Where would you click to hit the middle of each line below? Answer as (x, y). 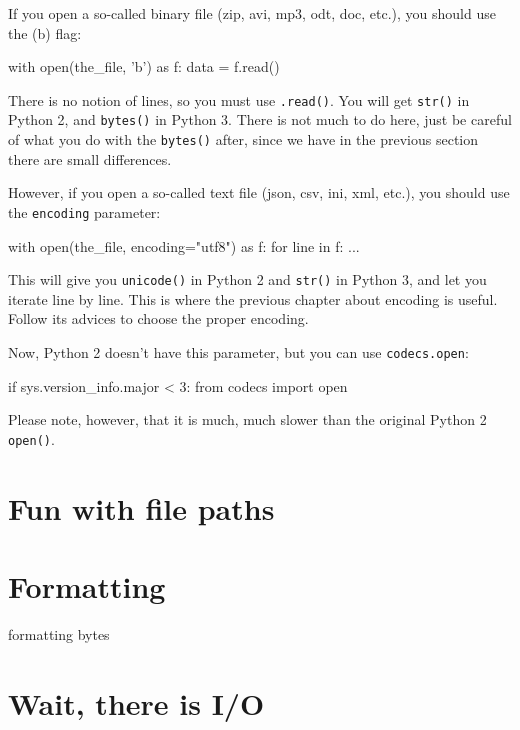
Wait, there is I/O (136, 702)
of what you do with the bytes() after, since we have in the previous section (243, 139)
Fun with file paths (141, 507)
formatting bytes (59, 634)
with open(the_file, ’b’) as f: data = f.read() (144, 66)
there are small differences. (90, 158)
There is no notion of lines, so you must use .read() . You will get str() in (239, 99)
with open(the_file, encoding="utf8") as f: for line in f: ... (184, 245)
